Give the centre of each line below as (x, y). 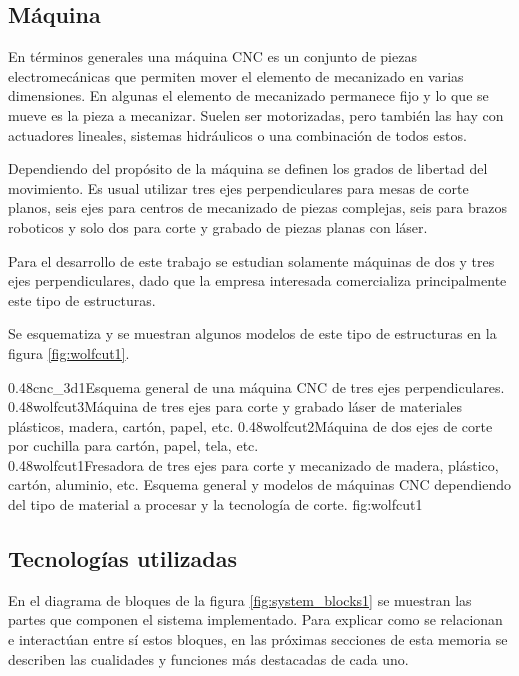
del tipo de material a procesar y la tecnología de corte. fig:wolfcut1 (215, 504)
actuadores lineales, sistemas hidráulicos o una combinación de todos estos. (237, 134)
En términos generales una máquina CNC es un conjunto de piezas (212, 56)
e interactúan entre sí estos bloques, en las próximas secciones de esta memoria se (258, 639)
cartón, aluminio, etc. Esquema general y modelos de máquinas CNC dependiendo (259, 484)
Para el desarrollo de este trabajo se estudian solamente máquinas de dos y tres (251, 260)
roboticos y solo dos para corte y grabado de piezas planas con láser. (218, 226)
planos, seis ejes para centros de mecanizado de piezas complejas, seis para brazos (257, 207)
